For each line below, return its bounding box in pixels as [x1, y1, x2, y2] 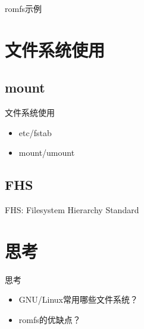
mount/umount [18, 146, 75, 159]
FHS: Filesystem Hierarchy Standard [5, 204, 139, 216]
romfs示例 [5, 2, 42, 14]
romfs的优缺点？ [18, 313, 81, 326]
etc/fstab [18, 126, 52, 139]
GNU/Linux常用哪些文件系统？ [18, 293, 138, 306]
